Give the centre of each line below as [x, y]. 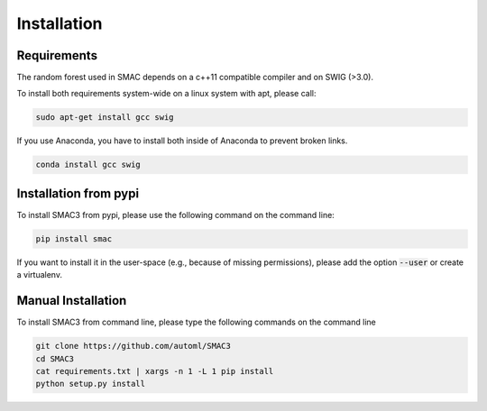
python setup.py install [91, 384]
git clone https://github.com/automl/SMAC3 [133, 346]
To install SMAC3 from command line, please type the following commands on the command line [196, 322]
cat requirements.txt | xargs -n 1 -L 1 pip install [155, 371]
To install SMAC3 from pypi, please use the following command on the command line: [176, 215]
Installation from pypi [78, 193]
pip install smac [74, 238]
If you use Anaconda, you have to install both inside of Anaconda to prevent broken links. [182, 141]
